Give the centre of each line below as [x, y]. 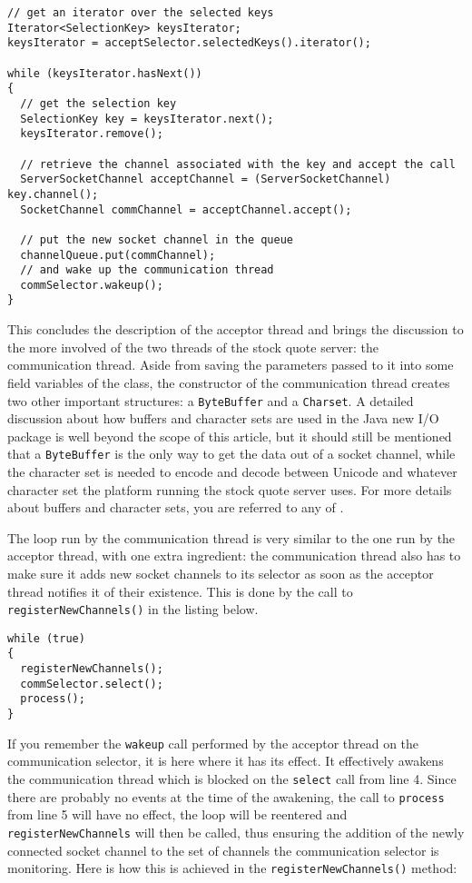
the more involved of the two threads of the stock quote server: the [193, 347]
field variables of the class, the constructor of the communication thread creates [229, 382]
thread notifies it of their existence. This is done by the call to [180, 591]
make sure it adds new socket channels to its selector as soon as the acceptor [221, 573]
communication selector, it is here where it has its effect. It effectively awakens [226, 761]
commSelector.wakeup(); [92, 285]
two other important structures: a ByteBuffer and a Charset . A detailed [211, 400]
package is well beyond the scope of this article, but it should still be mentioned [230, 436]
